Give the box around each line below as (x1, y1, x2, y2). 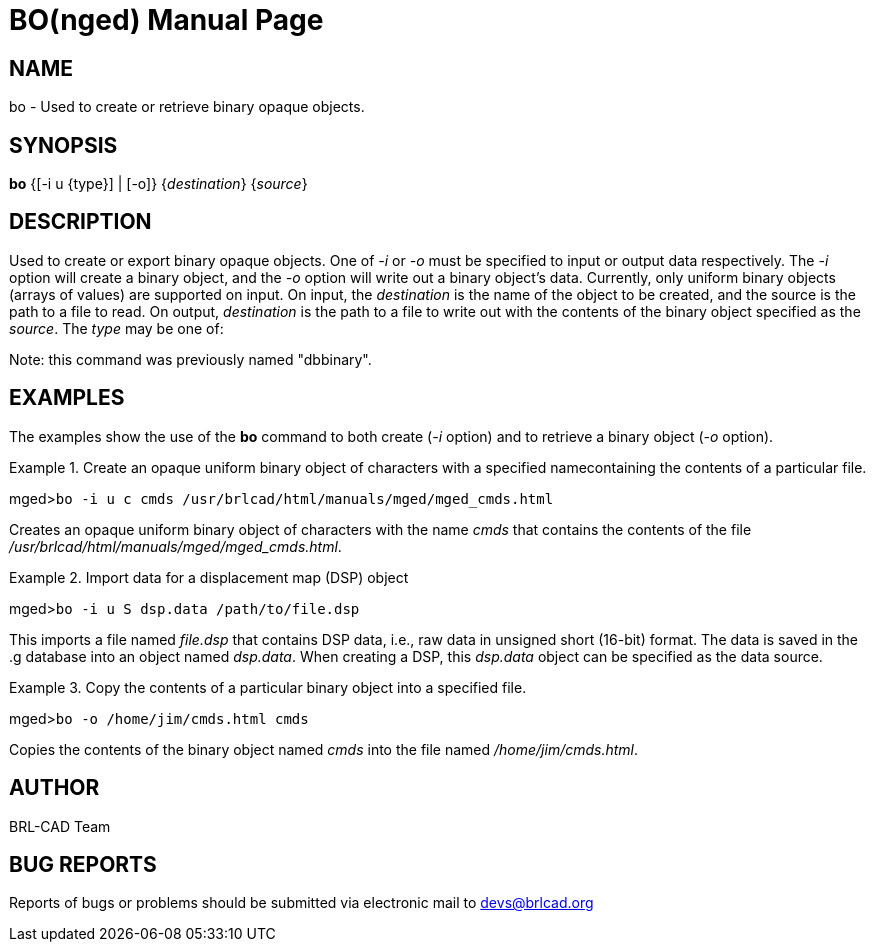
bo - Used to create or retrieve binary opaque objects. (9, 98, 365, 116)
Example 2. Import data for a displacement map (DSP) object (9, 568, 409, 586)
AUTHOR (9, 775, 100, 801)
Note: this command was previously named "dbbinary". (9, 350, 372, 368)
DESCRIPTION (9, 209, 152, 235)
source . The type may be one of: (9, 319, 224, 337)
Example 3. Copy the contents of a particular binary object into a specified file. (9, 678, 527, 696)
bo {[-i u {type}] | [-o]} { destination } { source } (9, 175, 308, 193)
